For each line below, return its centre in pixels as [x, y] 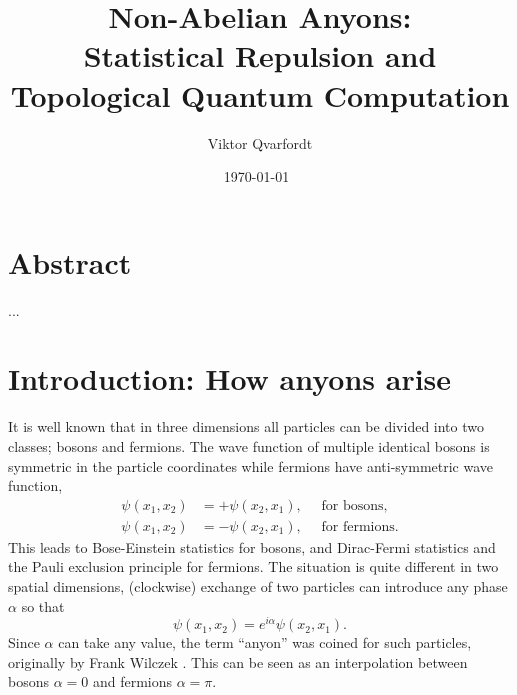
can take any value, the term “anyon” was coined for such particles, [265, 642]
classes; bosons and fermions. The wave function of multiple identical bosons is [249, 445]
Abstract [70, 261]
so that [43, 605]
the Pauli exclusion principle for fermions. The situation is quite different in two [253, 566]
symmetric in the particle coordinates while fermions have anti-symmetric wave [251, 465]
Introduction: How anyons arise [230, 378]
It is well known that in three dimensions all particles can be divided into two [246, 426]
